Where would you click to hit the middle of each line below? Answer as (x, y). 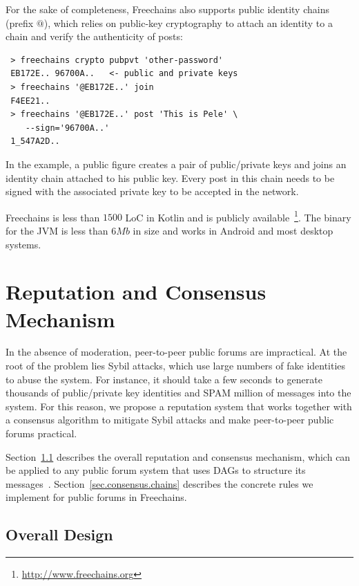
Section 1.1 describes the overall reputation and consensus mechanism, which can (178, 456)
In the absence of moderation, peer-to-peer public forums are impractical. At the (176, 352)
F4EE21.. (30, 101)
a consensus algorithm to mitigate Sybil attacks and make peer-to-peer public (170, 420)
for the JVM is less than (57, 230)
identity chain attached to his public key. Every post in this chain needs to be (170, 177)
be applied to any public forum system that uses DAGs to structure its (156, 470)
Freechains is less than (53, 217)
